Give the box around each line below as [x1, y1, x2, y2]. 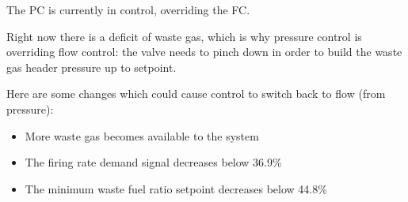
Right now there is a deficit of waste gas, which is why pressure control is [6, 28, 362, 44]
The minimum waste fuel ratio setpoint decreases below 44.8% [25, 180, 327, 196]
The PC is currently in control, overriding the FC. [6, 2, 250, 17]
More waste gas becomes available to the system [25, 127, 259, 144]
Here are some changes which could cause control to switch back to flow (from [6, 85, 386, 102]
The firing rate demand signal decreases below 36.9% [25, 154, 282, 170]
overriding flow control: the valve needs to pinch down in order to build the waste [6, 43, 402, 60]
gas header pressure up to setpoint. [6, 58, 177, 75]
